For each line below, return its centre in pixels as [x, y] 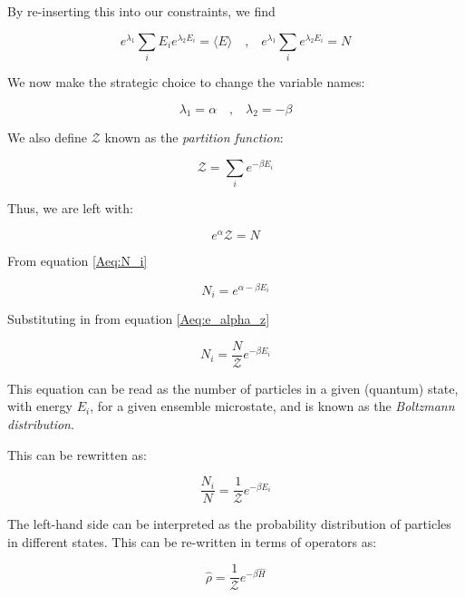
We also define [47, 137]
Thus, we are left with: [70, 208]
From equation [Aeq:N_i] [77, 260]
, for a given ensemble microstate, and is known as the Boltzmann [272, 406]
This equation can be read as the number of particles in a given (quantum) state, [233, 388]
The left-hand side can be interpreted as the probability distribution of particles [229, 524]
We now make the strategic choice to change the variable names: [186, 81]
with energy [40, 406]
